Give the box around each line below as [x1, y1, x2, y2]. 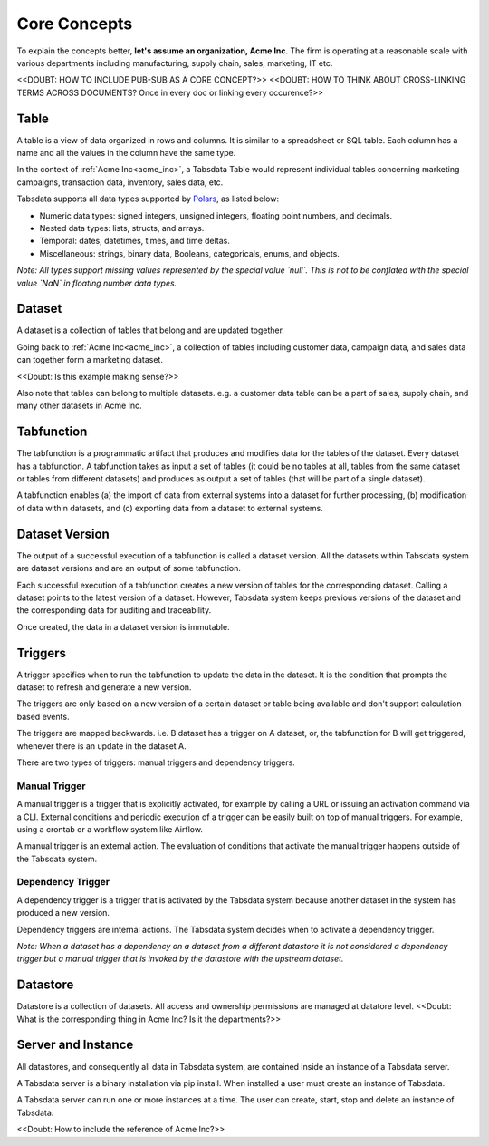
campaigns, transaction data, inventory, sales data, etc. [16, 177, 224, 188]
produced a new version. [16, 908, 110, 918]
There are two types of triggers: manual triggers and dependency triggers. [16, 757, 296, 768]
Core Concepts [16, 14, 133, 34]
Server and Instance [16, 1037, 134, 1053]
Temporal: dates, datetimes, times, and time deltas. [39, 236, 231, 247]
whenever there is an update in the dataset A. [16, 740, 187, 752]
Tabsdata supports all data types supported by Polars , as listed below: [16, 193, 280, 204]
